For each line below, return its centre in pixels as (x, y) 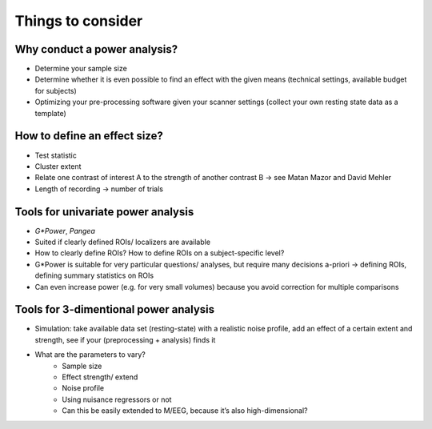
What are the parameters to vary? (90, 355)
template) (51, 113)
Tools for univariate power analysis (104, 212)
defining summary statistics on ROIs (94, 275)
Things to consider (79, 21)
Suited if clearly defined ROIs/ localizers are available (123, 242)
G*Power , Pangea (65, 231)
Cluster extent (58, 166)
